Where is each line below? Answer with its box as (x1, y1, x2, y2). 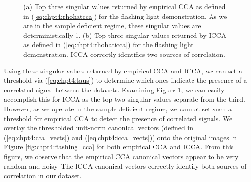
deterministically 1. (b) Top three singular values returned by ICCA (23, 30, 227, 40)
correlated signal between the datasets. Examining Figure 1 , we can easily (4, 84, 225, 94)
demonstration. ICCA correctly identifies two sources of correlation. (23, 49, 225, 59)
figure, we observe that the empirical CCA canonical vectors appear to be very (4, 151, 239, 161)
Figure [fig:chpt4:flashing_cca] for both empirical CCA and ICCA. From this (4, 142, 234, 152)
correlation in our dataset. (4, 170, 82, 181)
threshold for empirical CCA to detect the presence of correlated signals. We (4, 113, 232, 123)
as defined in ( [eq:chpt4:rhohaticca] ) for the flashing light (23, 39, 193, 50)
